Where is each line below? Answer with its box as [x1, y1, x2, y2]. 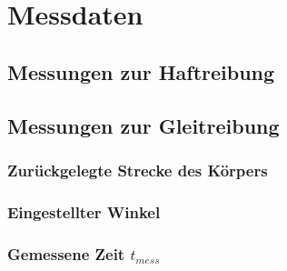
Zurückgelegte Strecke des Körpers [7, 158, 268, 181]
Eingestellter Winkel [7, 200, 161, 223]
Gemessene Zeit [7, 242, 125, 265]
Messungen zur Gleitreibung [7, 111, 280, 139]
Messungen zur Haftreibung [7, 57, 275, 85]
